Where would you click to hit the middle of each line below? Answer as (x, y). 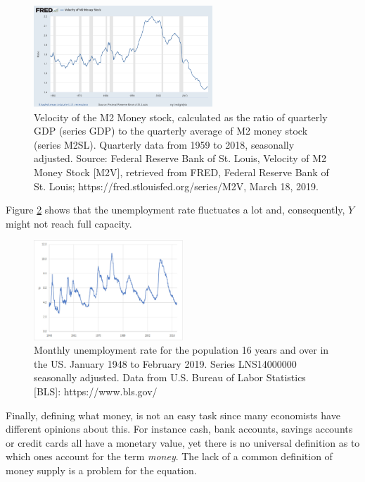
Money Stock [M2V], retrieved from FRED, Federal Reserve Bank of (181, 172)
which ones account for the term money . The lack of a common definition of (169, 456)
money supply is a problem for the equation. (101, 470)
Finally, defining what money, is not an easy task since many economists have (173, 415)
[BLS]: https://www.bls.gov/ (96, 391)
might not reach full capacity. (69, 223)
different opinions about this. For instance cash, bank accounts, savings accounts (179, 429)
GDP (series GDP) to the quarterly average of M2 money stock (171, 131)
